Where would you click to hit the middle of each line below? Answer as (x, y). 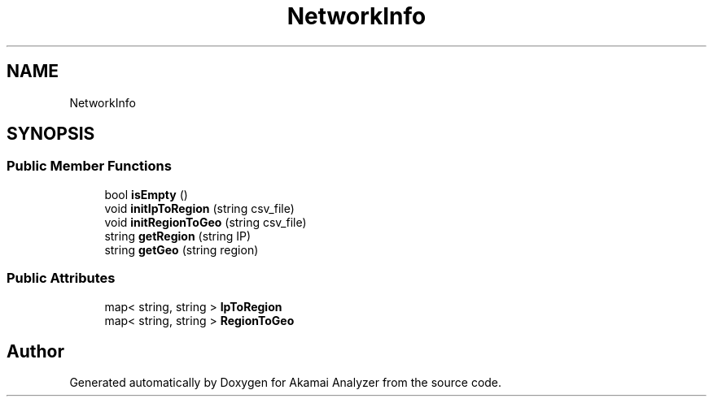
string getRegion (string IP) (178, 236)
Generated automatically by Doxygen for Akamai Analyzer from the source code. (286, 383)
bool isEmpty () (146, 194)
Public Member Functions (89, 166)
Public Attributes (61, 278)
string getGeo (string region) (182, 249)
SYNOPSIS (51, 134)
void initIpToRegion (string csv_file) (199, 208)
